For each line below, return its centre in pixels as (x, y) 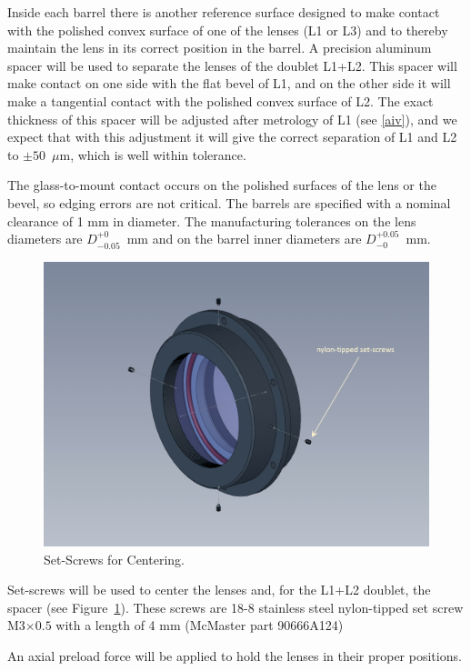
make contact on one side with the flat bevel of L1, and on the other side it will (229, 83)
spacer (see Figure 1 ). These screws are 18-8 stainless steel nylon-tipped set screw (235, 607)
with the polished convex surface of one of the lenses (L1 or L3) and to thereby (228, 30)
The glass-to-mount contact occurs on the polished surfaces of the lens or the (222, 185)
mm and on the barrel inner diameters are (244, 239)
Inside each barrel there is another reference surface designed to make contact (224, 12)
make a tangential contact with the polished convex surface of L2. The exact (220, 100)
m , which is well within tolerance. (153, 154)
